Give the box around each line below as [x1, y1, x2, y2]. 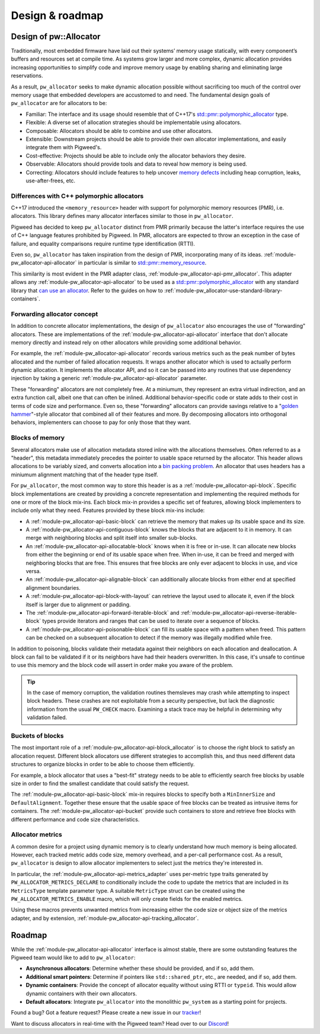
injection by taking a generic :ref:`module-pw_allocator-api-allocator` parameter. [11, 375, 207, 382]
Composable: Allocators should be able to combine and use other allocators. [25, 127, 213, 134]
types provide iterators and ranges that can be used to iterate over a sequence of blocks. [42, 618, 260, 625]
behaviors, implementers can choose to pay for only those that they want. [11, 419, 191, 426]
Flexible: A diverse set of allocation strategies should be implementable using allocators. [25, 119, 242, 126]
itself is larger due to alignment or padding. [25, 600, 131, 608]
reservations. [11, 72, 43, 80]
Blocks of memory [11, 434, 65, 442]
